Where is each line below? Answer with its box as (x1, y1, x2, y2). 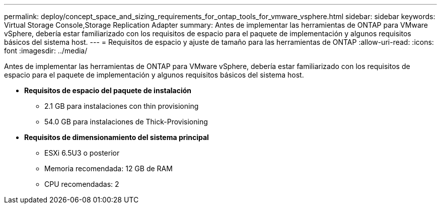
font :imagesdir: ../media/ (4, 46, 88, 55)
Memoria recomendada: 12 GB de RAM (44, 164, 173, 173)
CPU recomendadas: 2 (44, 180, 119, 188)
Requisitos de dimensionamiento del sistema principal (24, 133, 209, 142)
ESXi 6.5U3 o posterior (44, 149, 120, 157)
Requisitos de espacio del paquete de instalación (24, 86, 192, 95)
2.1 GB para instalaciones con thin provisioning (44, 102, 199, 110)
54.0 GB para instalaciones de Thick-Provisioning (44, 117, 208, 126)
